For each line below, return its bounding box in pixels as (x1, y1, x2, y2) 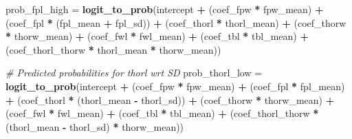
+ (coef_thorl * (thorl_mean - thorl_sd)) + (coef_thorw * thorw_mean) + (5, 92, 335, 107)
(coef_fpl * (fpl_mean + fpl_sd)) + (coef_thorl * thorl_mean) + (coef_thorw (5, 15, 346, 30)
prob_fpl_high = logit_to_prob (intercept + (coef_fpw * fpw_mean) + (5, 2, 324, 16)
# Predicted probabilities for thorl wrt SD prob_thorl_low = (5, 65, 263, 80)
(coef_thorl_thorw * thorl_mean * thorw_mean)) (5, 42, 221, 56)
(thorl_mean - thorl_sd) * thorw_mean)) (5, 119, 184, 133)
